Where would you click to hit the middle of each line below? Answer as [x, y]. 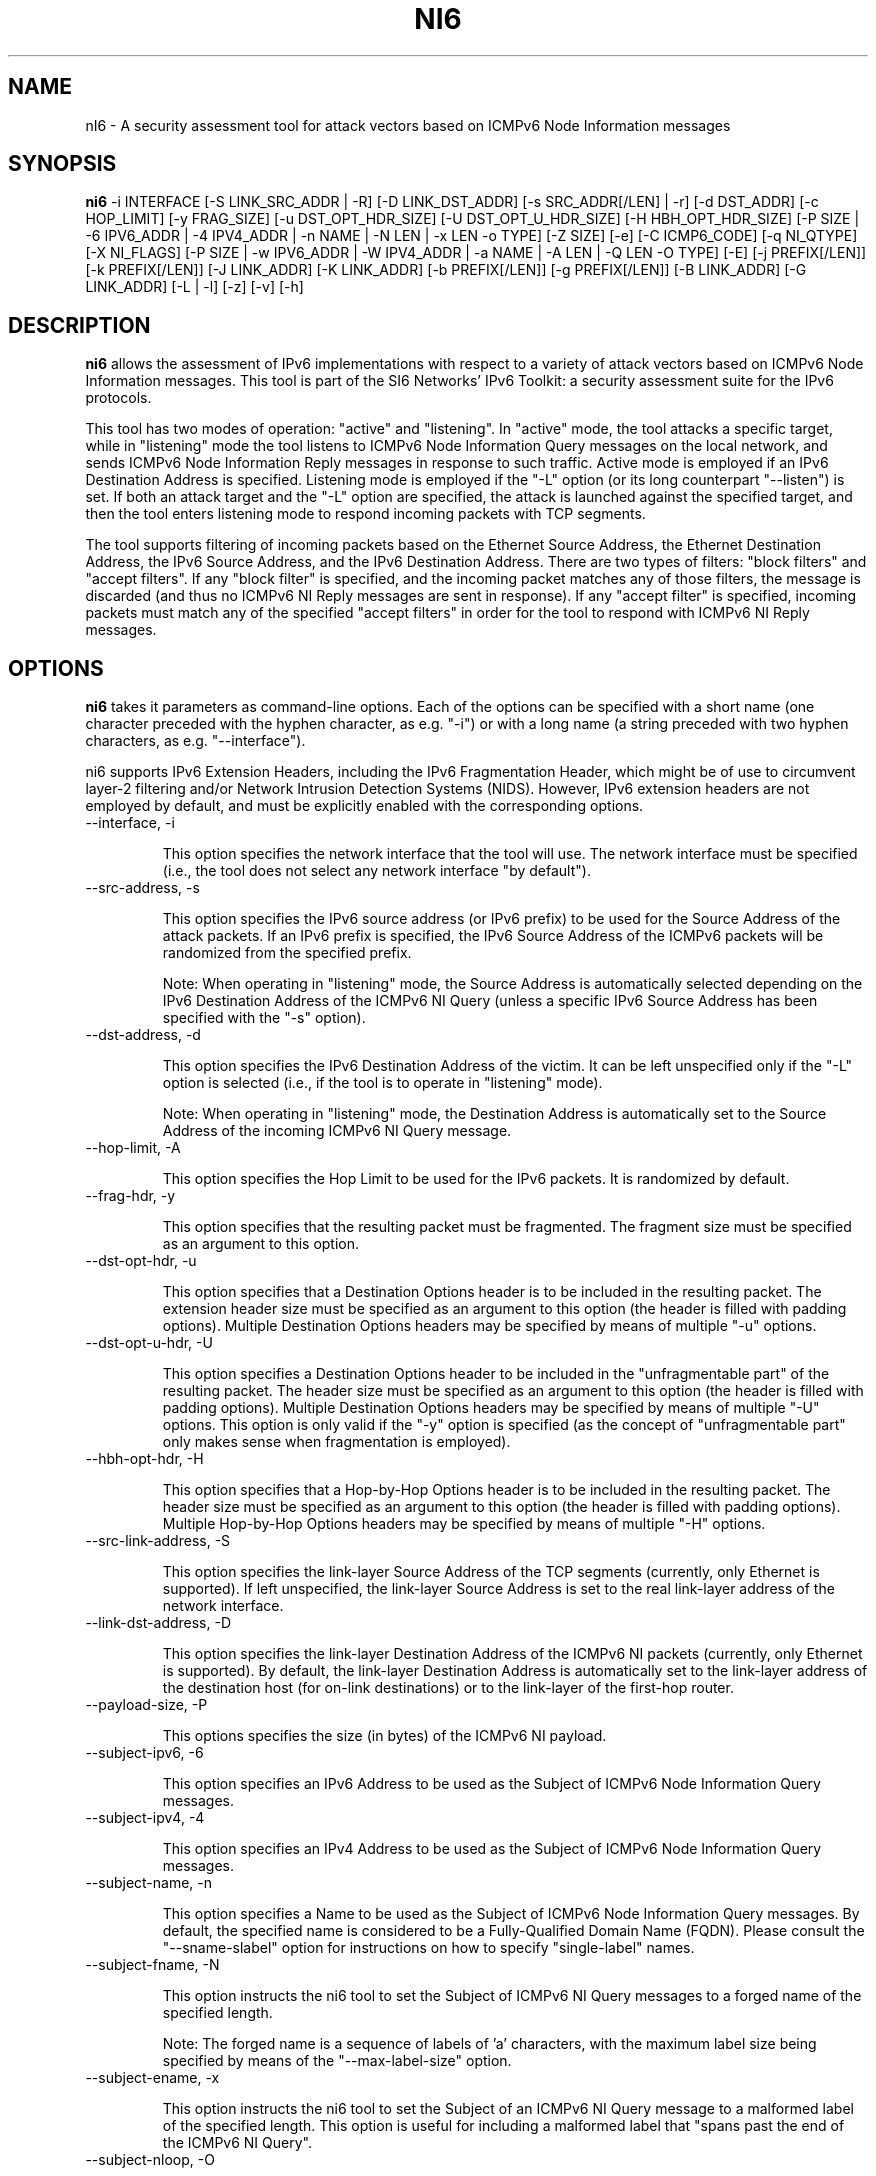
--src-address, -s [142, 888]
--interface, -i [130, 823]
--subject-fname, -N [152, 1965]
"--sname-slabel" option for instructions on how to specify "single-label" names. [428, 1948]
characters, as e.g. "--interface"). [195, 741]
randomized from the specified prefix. [287, 953]
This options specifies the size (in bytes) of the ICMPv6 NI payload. [384, 1736]
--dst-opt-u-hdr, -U [149, 1343]
